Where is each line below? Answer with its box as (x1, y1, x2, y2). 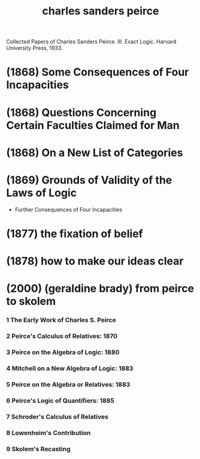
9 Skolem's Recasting (6, 445, 71, 453)
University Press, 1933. (6, 44, 63, 52)
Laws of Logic (6, 186, 77, 199)
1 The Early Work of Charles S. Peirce (6, 316, 116, 325)
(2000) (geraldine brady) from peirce (6, 282, 195, 295)
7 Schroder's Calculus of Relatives (6, 412, 109, 421)
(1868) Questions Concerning (6, 106, 157, 119)
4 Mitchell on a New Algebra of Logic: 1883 (6, 364, 134, 373)
